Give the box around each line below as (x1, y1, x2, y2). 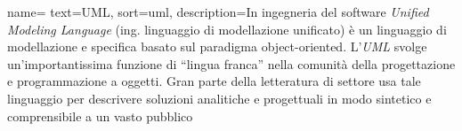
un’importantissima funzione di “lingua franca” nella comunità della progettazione (7, 54, 456, 73)
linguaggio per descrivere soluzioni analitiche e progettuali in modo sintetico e (7, 89, 432, 107)
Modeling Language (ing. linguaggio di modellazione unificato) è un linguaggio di (7, 19, 447, 38)
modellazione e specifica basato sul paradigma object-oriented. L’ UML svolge (7, 37, 427, 56)
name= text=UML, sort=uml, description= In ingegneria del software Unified (7, 3, 429, 20)
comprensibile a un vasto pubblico (7, 106, 193, 125)
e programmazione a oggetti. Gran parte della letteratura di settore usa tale (7, 72, 421, 90)
